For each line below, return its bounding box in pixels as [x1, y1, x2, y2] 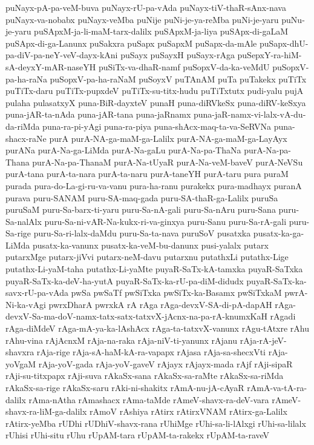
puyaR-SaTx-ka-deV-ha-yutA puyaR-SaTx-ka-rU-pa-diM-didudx [5, 274, 244, 287]
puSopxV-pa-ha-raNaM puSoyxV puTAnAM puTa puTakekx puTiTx [50, 72, 307, 85]
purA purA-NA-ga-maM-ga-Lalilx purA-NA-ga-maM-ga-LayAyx [49, 132, 287, 144]
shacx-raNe [5, 132, 47, 144]
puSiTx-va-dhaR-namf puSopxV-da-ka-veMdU [98, 60, 270, 73]
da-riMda [5, 119, 40, 132]
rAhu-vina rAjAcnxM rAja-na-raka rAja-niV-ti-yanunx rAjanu [5, 333, 237, 346]
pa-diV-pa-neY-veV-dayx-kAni [5, 49, 118, 61]
